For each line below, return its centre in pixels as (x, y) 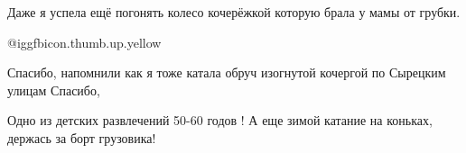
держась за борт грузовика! (82, 137)
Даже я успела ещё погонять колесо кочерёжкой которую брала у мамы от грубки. (234, 12)
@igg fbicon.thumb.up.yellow (84, 42)
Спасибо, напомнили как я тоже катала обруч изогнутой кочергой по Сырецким (227, 72)
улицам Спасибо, (54, 90)
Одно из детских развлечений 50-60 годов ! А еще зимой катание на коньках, (220, 120)
